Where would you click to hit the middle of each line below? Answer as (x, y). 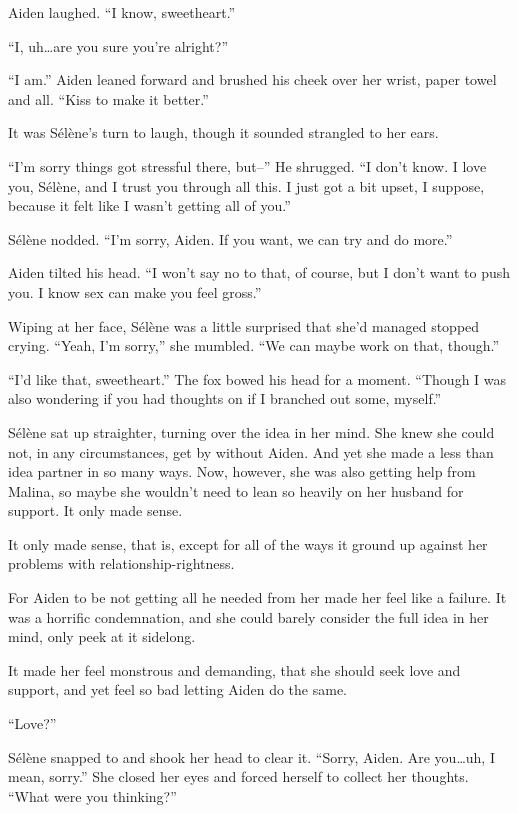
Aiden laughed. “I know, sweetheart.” (122, 12)
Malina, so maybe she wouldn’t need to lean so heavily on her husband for (236, 490)
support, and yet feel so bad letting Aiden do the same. (177, 689)
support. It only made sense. (95, 510)
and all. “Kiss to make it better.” (108, 98)
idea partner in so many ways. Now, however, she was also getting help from (242, 471)
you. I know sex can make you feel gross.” (135, 291)
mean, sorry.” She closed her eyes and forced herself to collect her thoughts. (238, 776)
